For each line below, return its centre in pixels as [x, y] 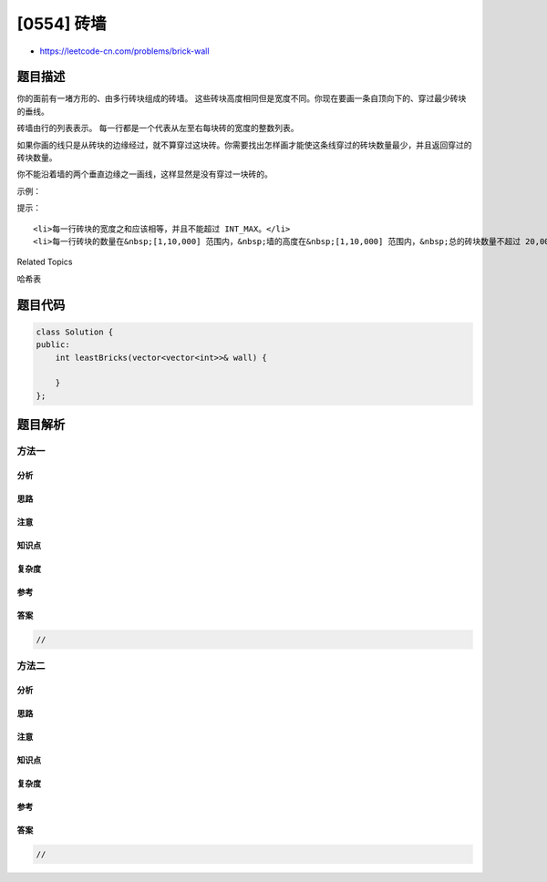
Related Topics [45, 262]
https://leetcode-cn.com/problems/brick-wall [124, 51]
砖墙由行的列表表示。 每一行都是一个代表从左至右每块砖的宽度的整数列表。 [158, 128]
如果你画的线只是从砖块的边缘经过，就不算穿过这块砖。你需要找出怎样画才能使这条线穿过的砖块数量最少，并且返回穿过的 [244, 145]
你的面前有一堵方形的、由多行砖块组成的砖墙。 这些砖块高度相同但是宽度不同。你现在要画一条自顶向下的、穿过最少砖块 [242, 98]
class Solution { [75, 332]
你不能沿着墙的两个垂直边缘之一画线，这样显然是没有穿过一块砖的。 [144, 174]
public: [53, 345]
